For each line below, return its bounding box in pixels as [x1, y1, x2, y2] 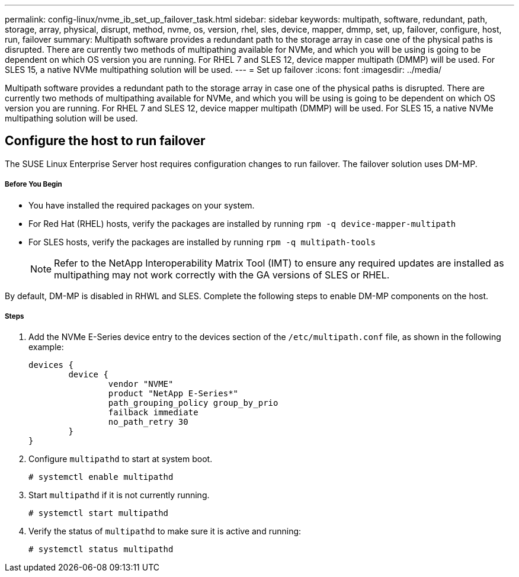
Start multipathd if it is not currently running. [28, 490, 210, 501]
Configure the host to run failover [5, 133, 206, 149]
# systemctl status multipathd [28, 544, 174, 554]
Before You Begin [5, 180, 62, 189]
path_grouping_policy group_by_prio [108, 398, 278, 408]
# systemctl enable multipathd [28, 472, 174, 482]
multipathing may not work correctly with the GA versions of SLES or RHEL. [54, 268, 390, 281]
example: [28, 342, 64, 352]
